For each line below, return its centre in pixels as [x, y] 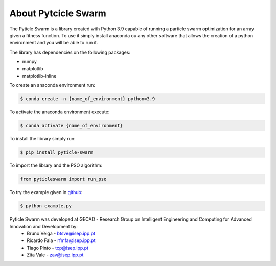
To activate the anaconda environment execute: [60, 112]
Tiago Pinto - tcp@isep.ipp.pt [58, 248]
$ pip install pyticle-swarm [57, 152]
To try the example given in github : [46, 192]
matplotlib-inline [39, 76]
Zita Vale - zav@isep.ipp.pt [55, 255]
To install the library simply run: [43, 139]
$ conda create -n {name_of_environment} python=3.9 [88, 99]
